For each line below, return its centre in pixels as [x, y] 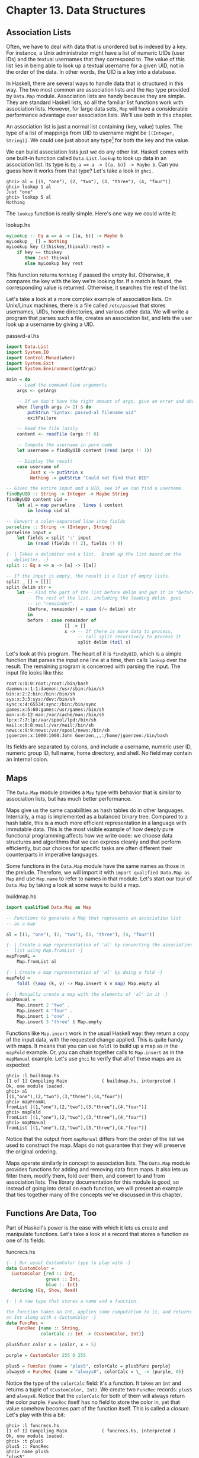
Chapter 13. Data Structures [76, 10]
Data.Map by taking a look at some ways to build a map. [73, 885]
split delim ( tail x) [105, 642]
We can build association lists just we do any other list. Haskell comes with [97, 152]
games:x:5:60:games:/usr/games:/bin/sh [55, 710]
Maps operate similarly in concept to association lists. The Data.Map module [98, 1163]
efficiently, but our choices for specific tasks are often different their [89, 848]
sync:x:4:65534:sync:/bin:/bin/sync [51, 705]
